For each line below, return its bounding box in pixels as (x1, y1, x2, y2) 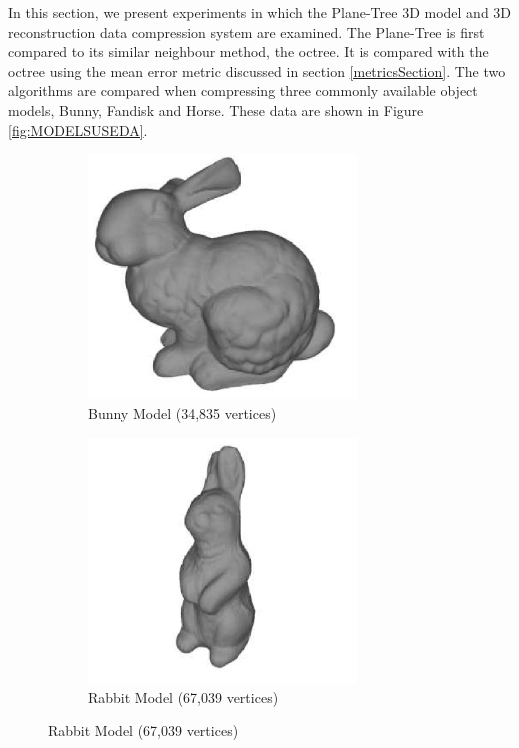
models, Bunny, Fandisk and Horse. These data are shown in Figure (8, 99, 424, 120)
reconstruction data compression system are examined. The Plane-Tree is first (8, 21, 485, 42)
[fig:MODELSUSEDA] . (8, 119, 148, 140)
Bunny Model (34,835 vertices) (88, 403, 277, 424)
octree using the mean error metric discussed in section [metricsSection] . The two (8, 60, 506, 81)
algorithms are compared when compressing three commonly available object (8, 80, 478, 101)
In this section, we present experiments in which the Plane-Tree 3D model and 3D (8, 2, 512, 22)
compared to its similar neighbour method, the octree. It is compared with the (8, 41, 489, 62)
